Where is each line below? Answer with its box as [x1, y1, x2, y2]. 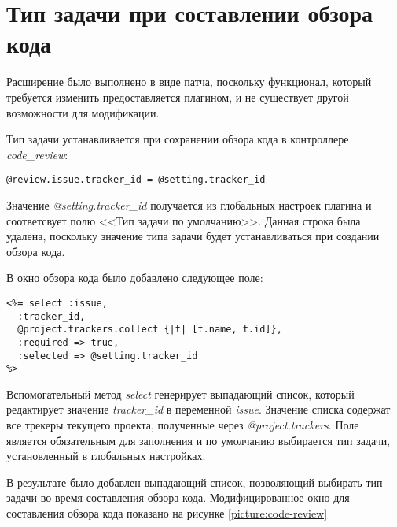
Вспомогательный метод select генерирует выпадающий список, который [6, 385, 355, 402]
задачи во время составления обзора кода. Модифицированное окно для [6, 489, 350, 506]
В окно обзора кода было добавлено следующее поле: [6, 269, 263, 286]
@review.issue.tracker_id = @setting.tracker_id [6, 174, 266, 186]
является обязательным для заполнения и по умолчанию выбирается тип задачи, [6, 432, 391, 448]
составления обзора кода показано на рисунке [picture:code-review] [6, 505, 328, 521]
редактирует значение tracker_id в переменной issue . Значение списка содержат [6, 401, 391, 418]
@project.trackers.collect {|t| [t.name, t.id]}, [17, 324, 282, 336]
